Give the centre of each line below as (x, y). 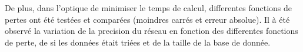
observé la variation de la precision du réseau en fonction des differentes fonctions (151, 31)
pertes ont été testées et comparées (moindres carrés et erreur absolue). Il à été (147, 19)
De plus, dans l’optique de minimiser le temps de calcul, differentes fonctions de (148, 8)
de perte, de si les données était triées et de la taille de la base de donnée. (138, 42)
